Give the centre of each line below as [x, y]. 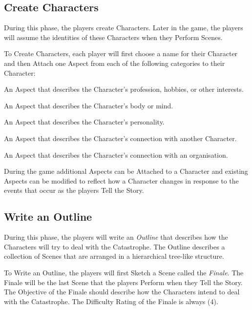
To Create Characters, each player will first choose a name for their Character [121, 53]
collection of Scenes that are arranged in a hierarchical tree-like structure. [114, 256]
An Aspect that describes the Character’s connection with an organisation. [116, 155]
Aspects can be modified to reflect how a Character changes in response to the [121, 180]
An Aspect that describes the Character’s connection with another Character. [120, 138]
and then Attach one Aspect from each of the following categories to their [115, 63]
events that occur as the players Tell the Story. [74, 190]
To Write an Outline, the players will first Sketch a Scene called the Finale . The [124, 272]
